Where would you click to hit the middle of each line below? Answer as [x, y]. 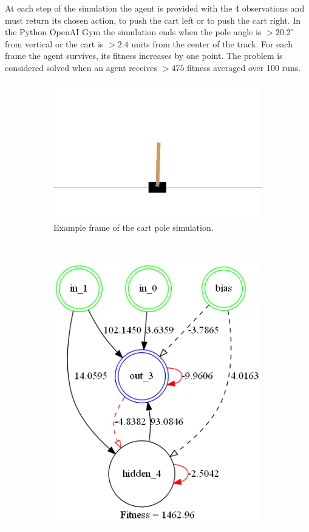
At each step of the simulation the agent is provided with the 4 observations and [155, 8]
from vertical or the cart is [54, 43]
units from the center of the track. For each [212, 43]
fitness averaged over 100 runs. [244, 67]
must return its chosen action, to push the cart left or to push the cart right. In [153, 20]
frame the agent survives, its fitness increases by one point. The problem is [144, 56]
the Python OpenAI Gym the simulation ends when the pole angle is [133, 32]
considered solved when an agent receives [81, 67]
